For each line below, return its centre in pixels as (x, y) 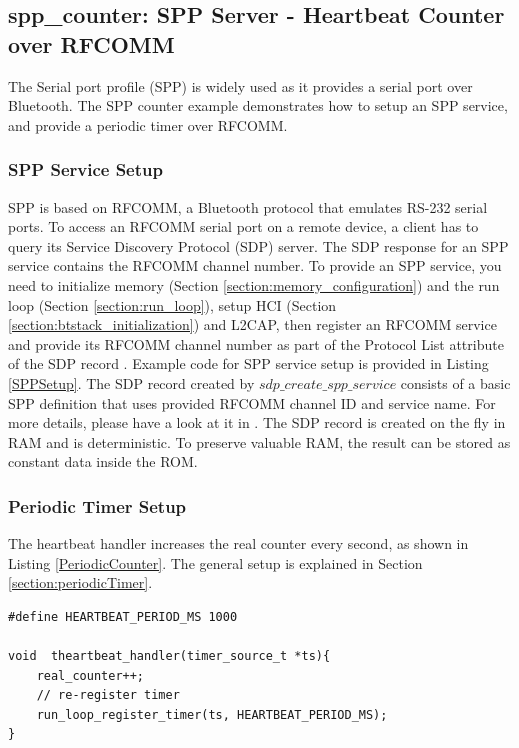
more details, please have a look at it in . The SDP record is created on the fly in (257, 422)
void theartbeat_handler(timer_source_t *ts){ (169, 656)
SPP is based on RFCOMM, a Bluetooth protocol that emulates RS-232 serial (248, 206)
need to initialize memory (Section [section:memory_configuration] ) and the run (254, 284)
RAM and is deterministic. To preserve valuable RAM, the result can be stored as (259, 441)
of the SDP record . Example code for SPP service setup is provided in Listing (248, 363)
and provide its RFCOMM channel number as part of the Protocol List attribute (256, 343)
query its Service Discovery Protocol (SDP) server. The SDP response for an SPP (258, 245)
